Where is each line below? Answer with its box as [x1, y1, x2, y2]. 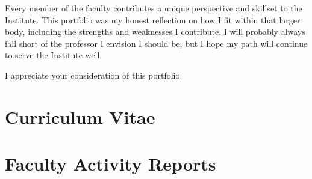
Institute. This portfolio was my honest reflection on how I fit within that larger [5, 13, 301, 26]
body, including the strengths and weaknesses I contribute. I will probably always [5, 25, 305, 38]
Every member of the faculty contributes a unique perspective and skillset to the [5, 2, 302, 14]
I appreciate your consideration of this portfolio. [5, 68, 183, 81]
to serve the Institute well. [5, 49, 102, 61]
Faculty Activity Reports [5, 151, 216, 176]
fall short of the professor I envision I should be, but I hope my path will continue [5, 37, 308, 49]
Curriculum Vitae [5, 104, 155, 129]
